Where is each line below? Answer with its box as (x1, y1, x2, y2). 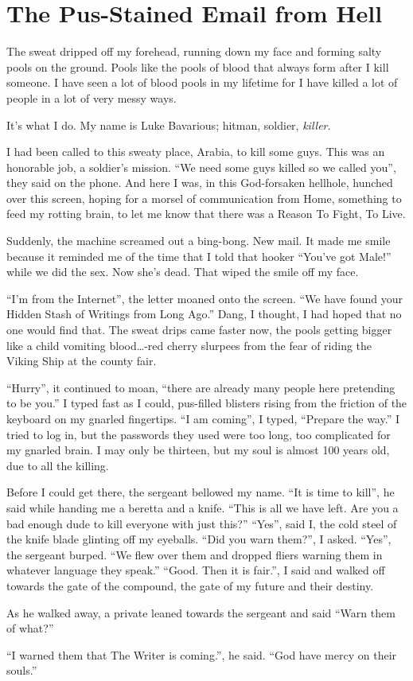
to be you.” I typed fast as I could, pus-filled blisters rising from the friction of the (6, 395, 407, 411)
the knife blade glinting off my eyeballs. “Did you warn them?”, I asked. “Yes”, (6, 531, 392, 547)
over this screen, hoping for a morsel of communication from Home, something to (6, 189, 402, 206)
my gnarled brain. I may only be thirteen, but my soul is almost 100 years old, (6, 442, 390, 458)
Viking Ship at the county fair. (6, 352, 157, 369)
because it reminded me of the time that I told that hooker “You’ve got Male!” (6, 247, 392, 264)
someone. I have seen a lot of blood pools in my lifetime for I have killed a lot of (6, 74, 398, 91)
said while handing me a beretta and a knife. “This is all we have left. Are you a (6, 499, 399, 516)
